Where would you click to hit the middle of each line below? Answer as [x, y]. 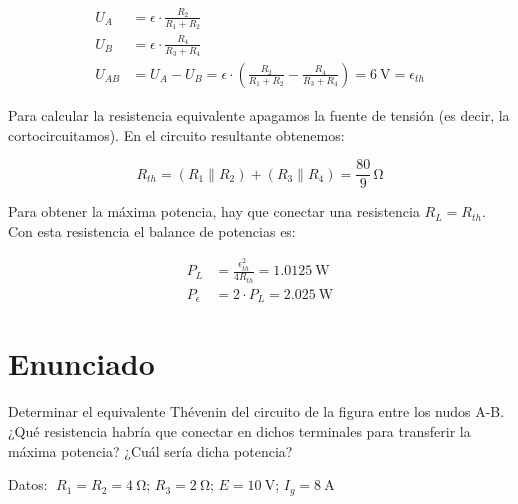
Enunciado [81, 363]
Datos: [28, 484]
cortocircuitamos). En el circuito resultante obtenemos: [176, 134]
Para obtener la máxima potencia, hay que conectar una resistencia [214, 211]
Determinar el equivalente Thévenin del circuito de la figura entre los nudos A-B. [256, 411]
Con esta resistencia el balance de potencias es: [152, 230]
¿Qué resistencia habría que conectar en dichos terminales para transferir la [239, 431]
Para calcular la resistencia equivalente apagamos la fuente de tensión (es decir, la [259, 115]
